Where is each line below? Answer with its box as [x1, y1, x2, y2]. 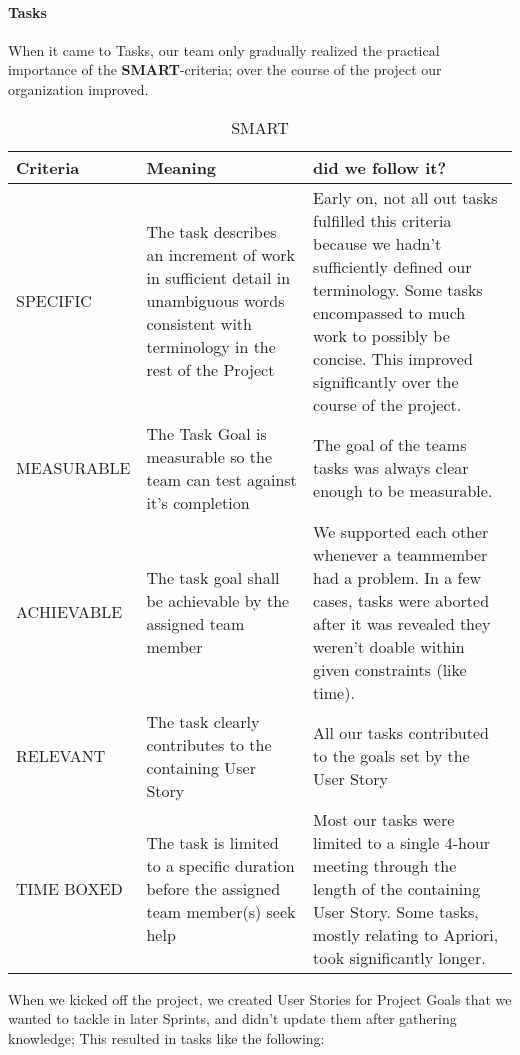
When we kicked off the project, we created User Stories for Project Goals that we [8, 988, 512, 1009]
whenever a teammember [313, 542, 488, 566]
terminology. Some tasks [313, 277, 483, 301]
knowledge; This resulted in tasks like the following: [8, 1027, 325, 1048]
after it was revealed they [313, 611, 491, 635]
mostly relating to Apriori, [313, 922, 499, 946]
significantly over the [313, 369, 459, 393]
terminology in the [146, 335, 276, 359]
